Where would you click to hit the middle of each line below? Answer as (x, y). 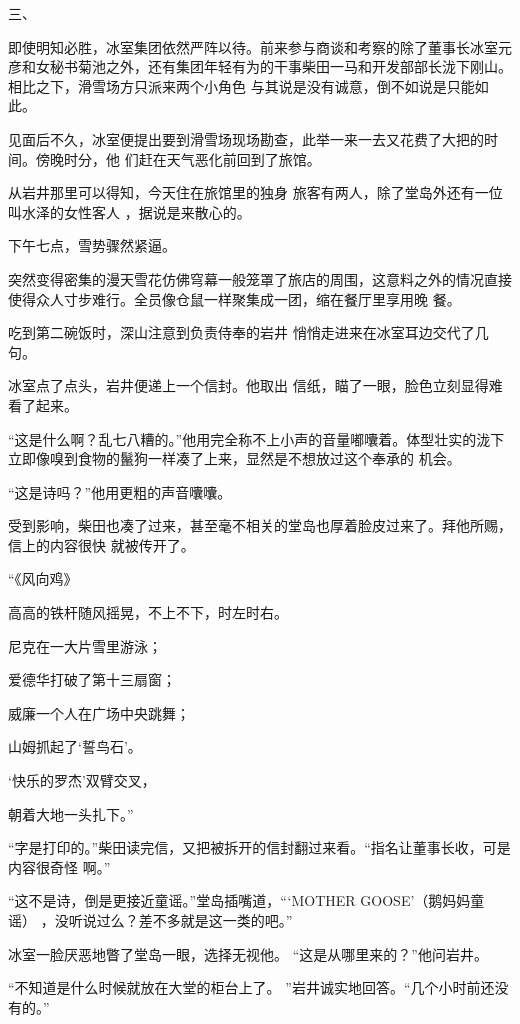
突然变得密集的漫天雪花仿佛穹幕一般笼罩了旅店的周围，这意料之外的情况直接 (260, 278)
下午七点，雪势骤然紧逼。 (92, 245)
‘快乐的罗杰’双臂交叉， (82, 780)
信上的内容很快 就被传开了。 (101, 544)
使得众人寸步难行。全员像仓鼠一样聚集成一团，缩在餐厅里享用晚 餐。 (234, 298)
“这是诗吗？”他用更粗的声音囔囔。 (120, 491)
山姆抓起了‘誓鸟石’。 (75, 746)
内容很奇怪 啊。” (59, 866)
